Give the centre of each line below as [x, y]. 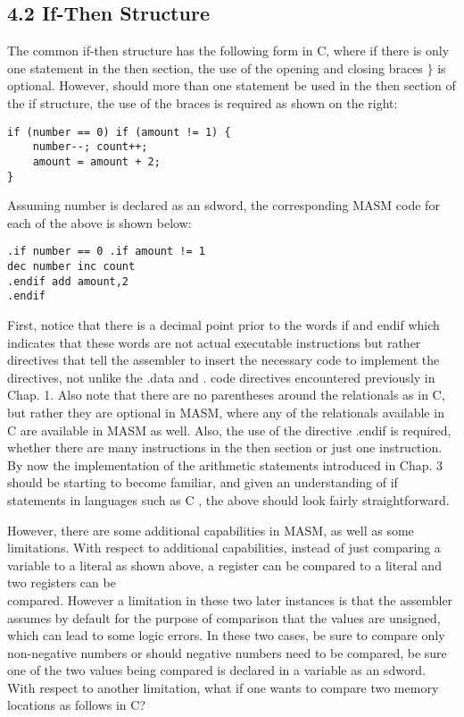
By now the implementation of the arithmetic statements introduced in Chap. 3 [225, 464]
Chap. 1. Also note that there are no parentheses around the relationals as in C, [226, 395]
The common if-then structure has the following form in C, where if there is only [228, 51]
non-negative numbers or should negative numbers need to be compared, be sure [227, 652]
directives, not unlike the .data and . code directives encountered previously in [221, 377]
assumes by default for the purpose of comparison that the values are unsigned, [224, 617]
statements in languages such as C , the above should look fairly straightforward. [228, 499]
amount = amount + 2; [96, 161]
